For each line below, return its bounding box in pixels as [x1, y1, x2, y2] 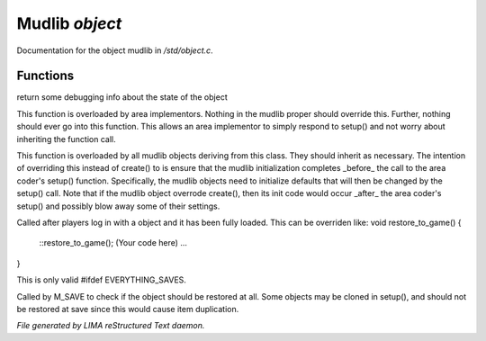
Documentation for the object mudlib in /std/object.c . [16, 45, 213, 56]
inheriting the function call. [16, 133, 116, 144]
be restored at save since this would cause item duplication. [16, 303, 239, 314]
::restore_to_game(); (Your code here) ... [39, 238, 188, 248]
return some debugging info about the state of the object [16, 92, 229, 103]
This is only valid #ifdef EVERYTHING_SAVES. [16, 274, 186, 285]
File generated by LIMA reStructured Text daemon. [16, 320, 205, 331]
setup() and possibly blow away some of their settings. [16, 201, 220, 211]
